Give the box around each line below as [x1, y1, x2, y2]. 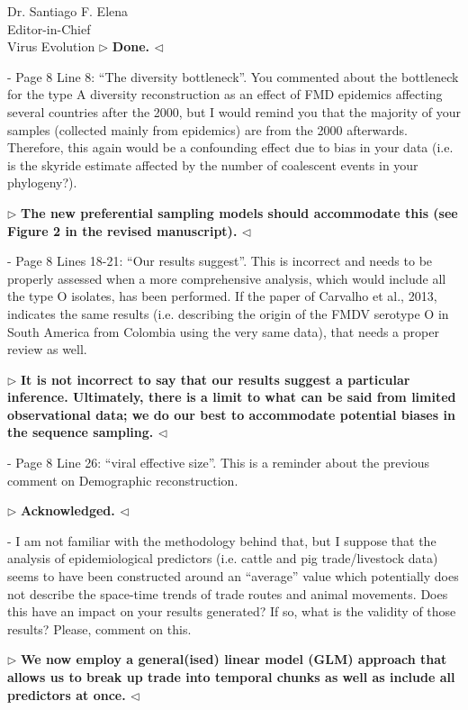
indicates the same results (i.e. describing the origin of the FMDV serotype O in [7, 304, 449, 323]
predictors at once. [7, 685, 126, 704]
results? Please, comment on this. [7, 619, 192, 638]
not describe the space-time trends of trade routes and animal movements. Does [7, 584, 448, 603]
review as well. [7, 340, 87, 359]
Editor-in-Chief [7, 19, 91, 38]
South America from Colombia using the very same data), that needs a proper [7, 322, 439, 341]
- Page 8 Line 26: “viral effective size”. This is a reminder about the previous [7, 453, 430, 472]
